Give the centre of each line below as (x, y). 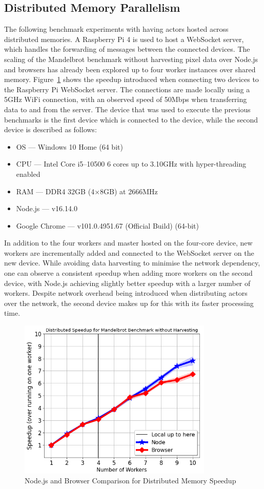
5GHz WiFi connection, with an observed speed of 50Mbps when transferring (126, 99)
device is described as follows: (50, 129)
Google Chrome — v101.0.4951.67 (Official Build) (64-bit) (107, 225)
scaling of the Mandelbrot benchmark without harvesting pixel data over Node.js (131, 59)
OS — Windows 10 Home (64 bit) (69, 146)
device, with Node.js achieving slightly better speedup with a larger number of (127, 283)
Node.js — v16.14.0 (47, 208)
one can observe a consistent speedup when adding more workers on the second (128, 273)
